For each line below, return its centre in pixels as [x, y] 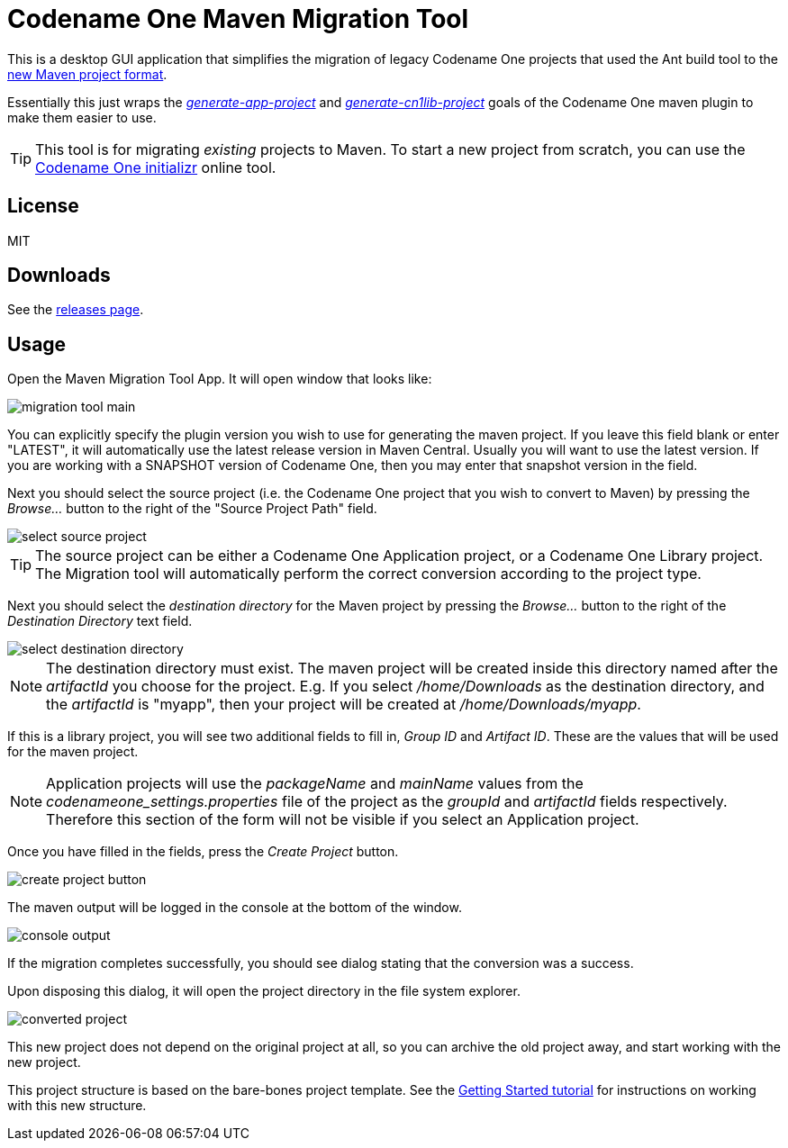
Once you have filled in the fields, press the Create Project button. [203, 852]
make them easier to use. [82, 117]
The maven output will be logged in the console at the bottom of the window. [235, 908]
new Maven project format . [87, 74]
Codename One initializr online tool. [156, 167]
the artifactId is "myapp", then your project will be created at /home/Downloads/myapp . [344, 705]
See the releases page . [76, 310]
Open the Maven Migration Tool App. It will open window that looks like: [220, 379]
